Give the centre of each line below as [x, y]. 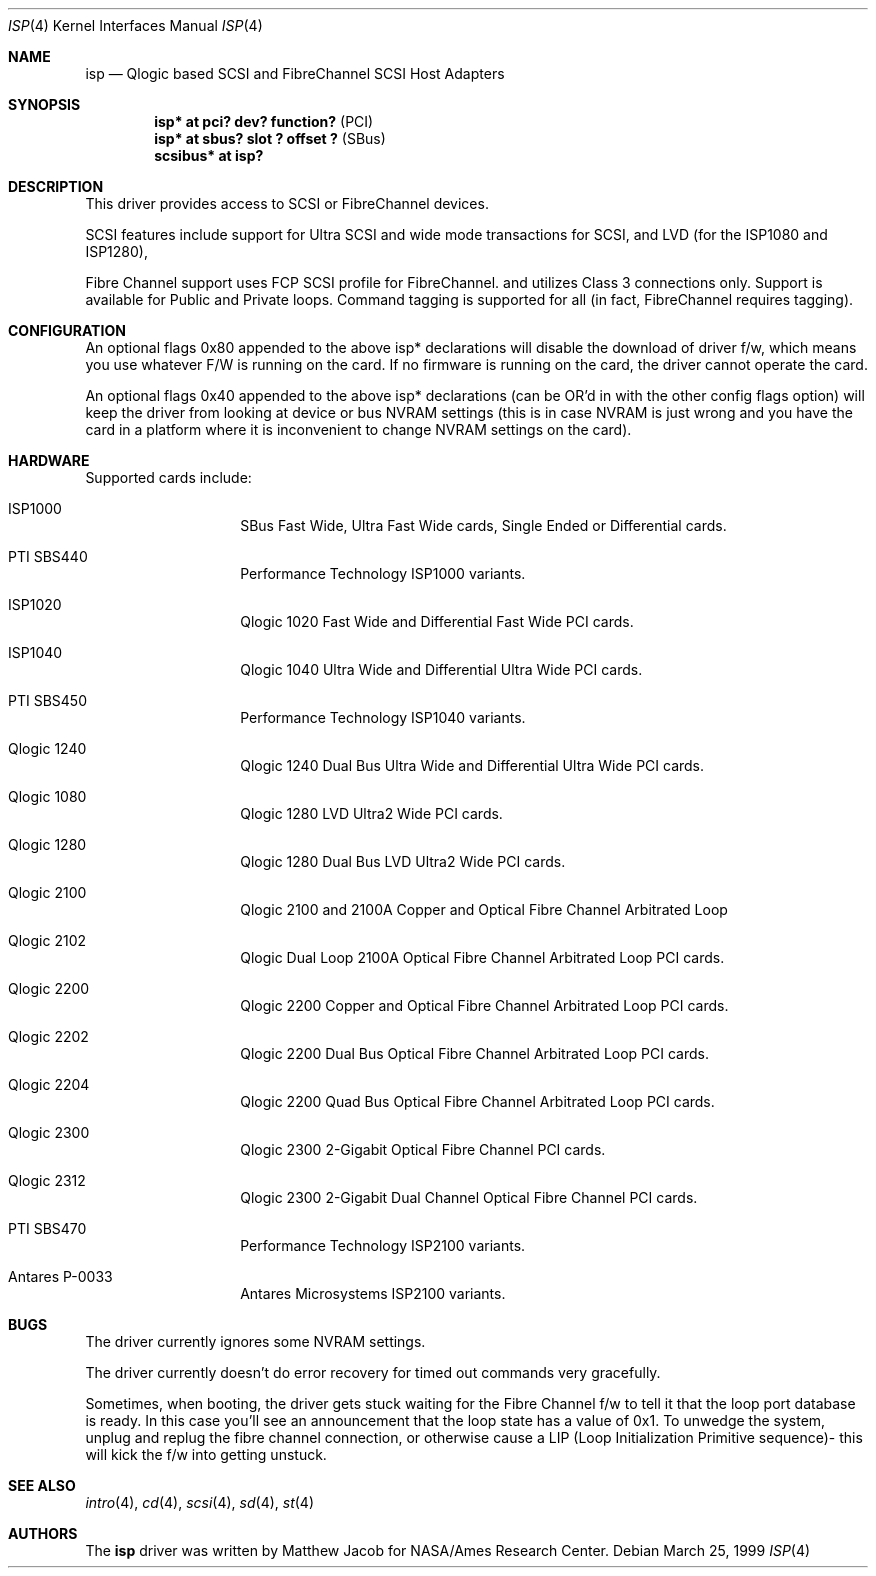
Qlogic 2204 [49, 1084]
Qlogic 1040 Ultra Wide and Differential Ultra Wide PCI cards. [441, 669]
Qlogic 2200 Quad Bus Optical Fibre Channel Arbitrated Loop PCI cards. [477, 1101]
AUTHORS [43, 1533]
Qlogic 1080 [47, 796]
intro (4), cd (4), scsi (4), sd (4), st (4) [200, 1502]
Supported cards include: [168, 477]
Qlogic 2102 [47, 940]
